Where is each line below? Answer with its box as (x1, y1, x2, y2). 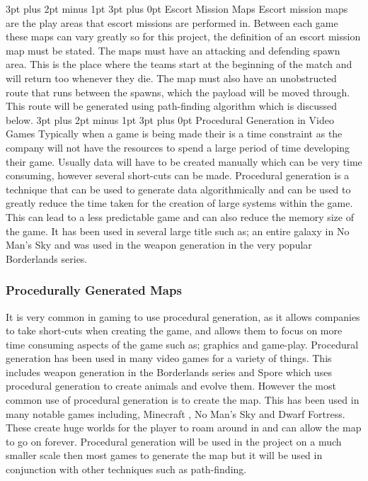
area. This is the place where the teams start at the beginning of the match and (6, 57, 352, 72)
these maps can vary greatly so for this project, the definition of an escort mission (6, 29, 361, 44)
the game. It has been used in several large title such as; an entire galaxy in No (6, 223, 350, 238)
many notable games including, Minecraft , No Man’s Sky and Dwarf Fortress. (6, 406, 345, 421)
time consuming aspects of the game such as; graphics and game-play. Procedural (6, 336, 359, 351)
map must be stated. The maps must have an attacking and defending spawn (6, 43, 340, 57)
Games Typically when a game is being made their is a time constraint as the (6, 126, 343, 141)
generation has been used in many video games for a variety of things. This (6, 351, 332, 366)
